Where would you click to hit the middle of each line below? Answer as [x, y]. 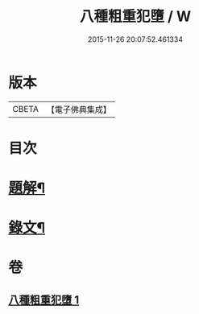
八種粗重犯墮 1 [44, 300]
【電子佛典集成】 [79, 109]
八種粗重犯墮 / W [135, 17]
